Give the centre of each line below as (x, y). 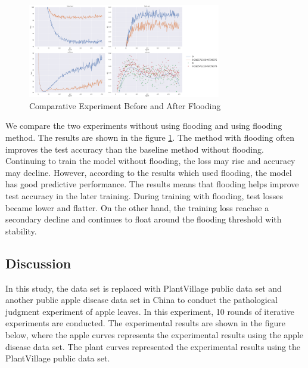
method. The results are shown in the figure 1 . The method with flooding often (150, 137)
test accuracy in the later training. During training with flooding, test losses (144, 196)
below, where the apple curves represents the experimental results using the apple (154, 334)
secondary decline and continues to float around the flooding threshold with (144, 219)
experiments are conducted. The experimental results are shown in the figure (145, 323)
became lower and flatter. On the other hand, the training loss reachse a (137, 207)
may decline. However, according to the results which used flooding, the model (149, 172)
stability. (21, 231)
